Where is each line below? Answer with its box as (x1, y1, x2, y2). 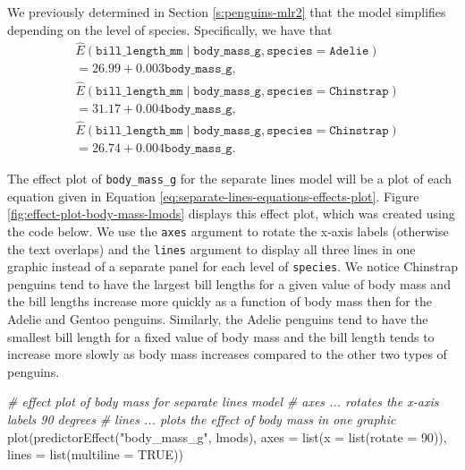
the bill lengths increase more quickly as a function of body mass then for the (7, 292, 432, 311)
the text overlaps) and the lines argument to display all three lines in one (7, 239, 416, 258)
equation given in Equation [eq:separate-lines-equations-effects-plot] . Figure (7, 186, 419, 205)
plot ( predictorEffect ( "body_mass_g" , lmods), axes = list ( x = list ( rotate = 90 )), (7, 427, 447, 446)
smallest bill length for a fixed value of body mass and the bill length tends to (7, 327, 435, 346)
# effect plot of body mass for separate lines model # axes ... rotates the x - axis (7, 392, 439, 411)
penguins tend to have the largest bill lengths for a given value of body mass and (7, 274, 451, 293)
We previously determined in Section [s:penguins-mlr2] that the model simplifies (7, 3, 446, 21)
